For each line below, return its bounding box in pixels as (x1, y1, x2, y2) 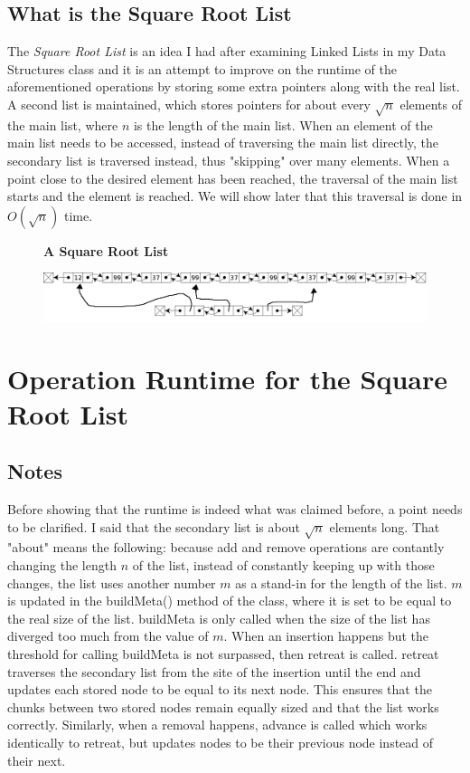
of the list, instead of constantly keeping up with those (132, 556, 435, 575)
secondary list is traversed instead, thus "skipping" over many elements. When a (7, 150, 450, 169)
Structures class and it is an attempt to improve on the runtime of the (7, 59, 397, 78)
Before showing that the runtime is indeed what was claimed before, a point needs (7, 500, 463, 519)
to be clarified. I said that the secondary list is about (7, 517, 300, 536)
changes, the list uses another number (7, 573, 216, 592)
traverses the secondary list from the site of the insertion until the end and (7, 662, 421, 681)
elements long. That (329, 517, 440, 536)
